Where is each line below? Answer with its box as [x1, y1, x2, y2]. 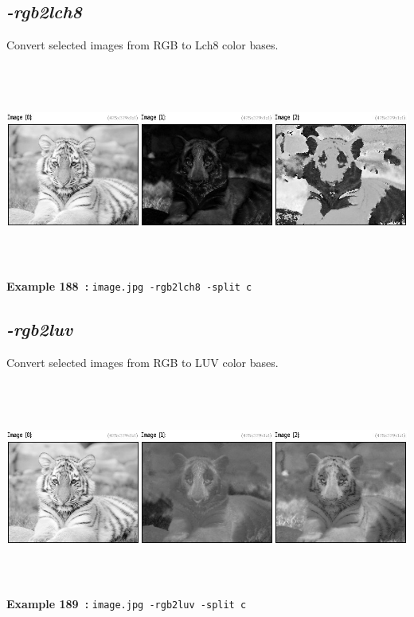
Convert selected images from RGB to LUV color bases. [6, 353, 279, 370]
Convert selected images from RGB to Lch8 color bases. [6, 37, 279, 53]
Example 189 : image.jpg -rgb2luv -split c [6, 595, 247, 611]
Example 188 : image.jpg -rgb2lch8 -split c [6, 277, 252, 294]
